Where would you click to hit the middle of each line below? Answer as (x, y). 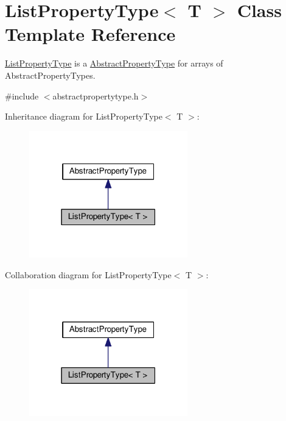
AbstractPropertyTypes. (50, 75)
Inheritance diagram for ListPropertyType (84, 116)
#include (22, 95)
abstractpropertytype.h (96, 95)
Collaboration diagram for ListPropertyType (88, 274)
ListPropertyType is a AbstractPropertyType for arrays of (114, 63)
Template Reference (90, 34)
